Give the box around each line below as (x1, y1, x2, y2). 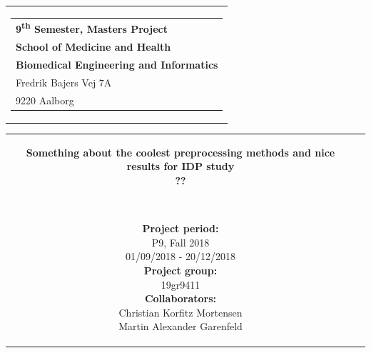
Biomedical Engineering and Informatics (16, 56, 218, 71)
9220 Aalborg (16, 92, 74, 107)
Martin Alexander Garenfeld (118, 319, 243, 334)
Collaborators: (144, 291, 217, 306)
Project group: (143, 263, 218, 278)
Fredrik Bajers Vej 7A (16, 74, 112, 89)
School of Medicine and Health (16, 39, 171, 54)
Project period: (142, 221, 219, 236)
